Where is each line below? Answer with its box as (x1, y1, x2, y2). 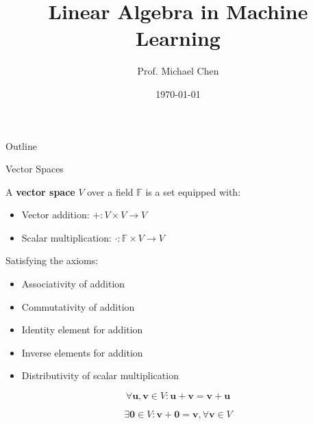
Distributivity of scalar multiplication (21, 368, 179, 383)
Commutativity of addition (21, 299, 135, 313)
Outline (5, 138, 37, 153)
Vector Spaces (5, 162, 64, 176)
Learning (136, 24, 221, 52)
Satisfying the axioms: (5, 253, 99, 268)
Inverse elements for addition (21, 345, 143, 359)
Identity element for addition (21, 322, 143, 337)
